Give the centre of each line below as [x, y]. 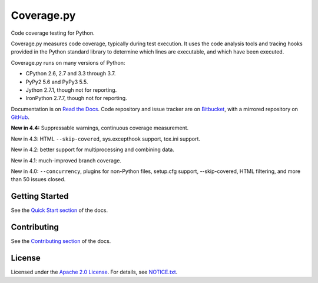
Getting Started [40, 196]
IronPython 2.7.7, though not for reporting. [76, 98]
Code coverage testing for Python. [53, 33]
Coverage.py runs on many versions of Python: [68, 62]
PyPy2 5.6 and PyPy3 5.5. [57, 82]
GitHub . [20, 117]
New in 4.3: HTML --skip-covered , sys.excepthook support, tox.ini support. [105, 139]
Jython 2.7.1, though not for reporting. [71, 90]
